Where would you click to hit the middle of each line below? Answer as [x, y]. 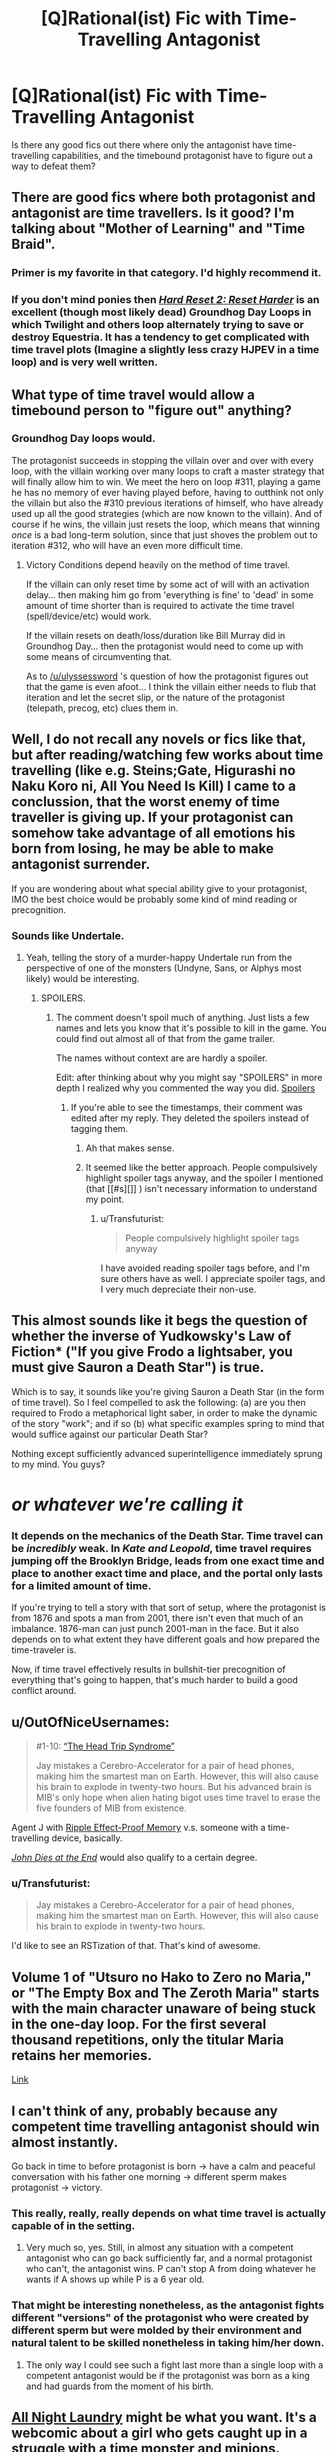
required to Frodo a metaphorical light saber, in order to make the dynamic [164, 1413]
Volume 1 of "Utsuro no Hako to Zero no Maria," [161, 1977]
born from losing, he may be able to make [142, 848]
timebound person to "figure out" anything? [152, 410]
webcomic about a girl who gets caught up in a [159, 2432]
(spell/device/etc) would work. [88, 616]
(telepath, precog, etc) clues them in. [102, 708]
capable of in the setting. [73, 2225]
